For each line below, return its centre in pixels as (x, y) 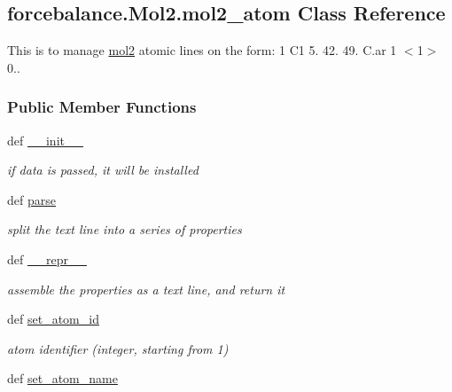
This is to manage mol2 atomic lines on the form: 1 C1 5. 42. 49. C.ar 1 (202, 50)
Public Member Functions (102, 107)
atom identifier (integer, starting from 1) (118, 348)
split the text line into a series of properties (125, 229)
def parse (31, 199)
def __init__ (45, 140)
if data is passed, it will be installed (103, 170)
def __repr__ (47, 259)
